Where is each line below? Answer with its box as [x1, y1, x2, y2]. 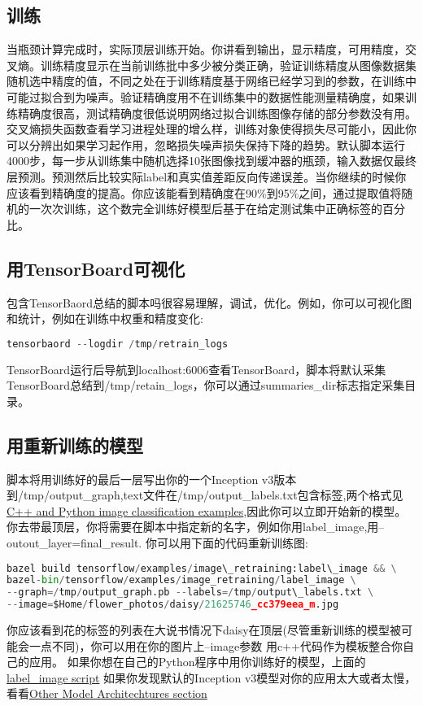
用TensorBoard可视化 [7, 255, 185, 281]
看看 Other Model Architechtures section [7, 685, 207, 702]
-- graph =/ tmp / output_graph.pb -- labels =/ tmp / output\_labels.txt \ [7, 586, 374, 599]
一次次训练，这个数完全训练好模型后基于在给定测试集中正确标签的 [28, 200, 382, 217]
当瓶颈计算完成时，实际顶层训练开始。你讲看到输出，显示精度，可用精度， [7, 41, 405, 58]
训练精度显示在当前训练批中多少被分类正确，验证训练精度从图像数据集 [40, 56, 416, 73]
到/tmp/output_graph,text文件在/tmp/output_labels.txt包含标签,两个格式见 [7, 486, 403, 503]
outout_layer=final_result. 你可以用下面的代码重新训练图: [7, 534, 308, 551]
